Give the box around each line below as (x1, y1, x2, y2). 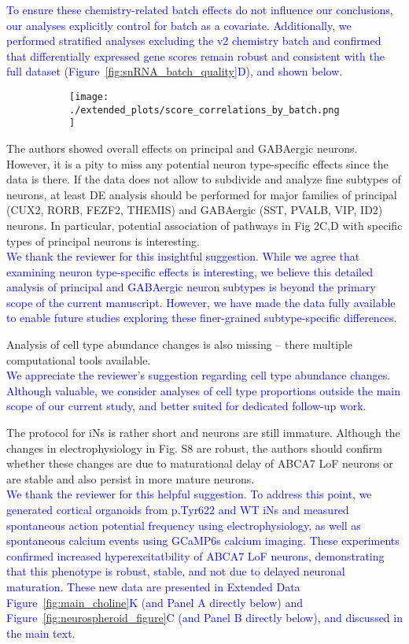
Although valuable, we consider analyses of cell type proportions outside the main (6, 382, 401, 398)
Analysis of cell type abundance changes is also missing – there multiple (6, 336, 352, 353)
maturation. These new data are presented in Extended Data (6, 578, 300, 594)
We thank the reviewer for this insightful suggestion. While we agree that (6, 248, 360, 265)
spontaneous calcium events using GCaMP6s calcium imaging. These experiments (6, 532, 400, 549)
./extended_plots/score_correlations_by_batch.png (69, 104, 340, 116)
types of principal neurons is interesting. (6, 232, 200, 249)
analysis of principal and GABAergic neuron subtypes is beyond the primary (6, 279, 376, 295)
